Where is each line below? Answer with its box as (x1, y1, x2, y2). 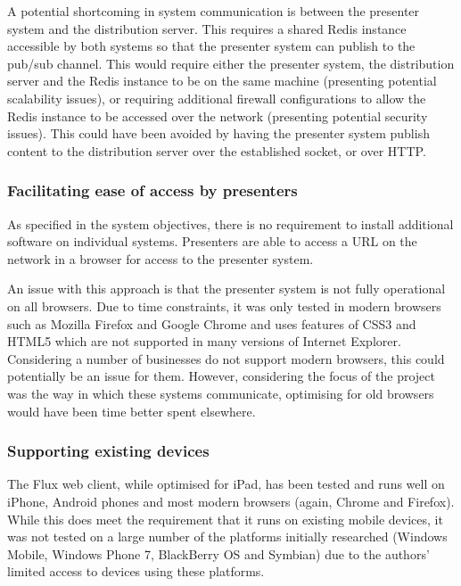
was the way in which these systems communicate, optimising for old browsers (7, 384, 434, 402)
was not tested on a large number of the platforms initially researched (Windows (7, 527, 448, 546)
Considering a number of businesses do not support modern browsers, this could (7, 349, 445, 367)
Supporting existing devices (7, 440, 210, 462)
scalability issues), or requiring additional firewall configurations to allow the (7, 88, 426, 107)
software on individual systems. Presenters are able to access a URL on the (7, 232, 417, 251)
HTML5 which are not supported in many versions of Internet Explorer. (7, 332, 401, 351)
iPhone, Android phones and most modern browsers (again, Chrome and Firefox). (7, 491, 455, 510)
